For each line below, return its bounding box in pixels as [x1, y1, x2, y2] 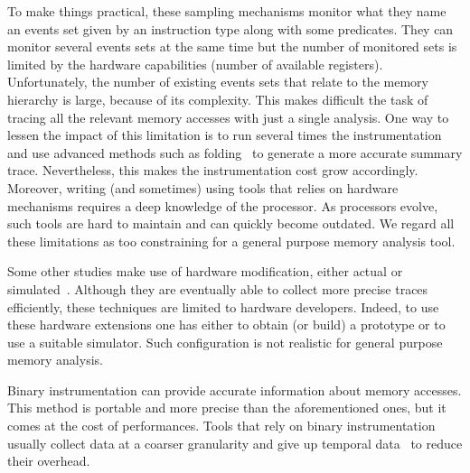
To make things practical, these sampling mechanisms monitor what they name [7, 2, 446, 20]
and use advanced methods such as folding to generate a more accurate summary [7, 143, 463, 162]
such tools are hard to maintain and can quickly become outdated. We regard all [7, 214, 455, 233]
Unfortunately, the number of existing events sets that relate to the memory [7, 72, 428, 91]
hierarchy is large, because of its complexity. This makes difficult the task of [7, 89, 428, 108]
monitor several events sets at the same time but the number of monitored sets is [7, 37, 457, 56]
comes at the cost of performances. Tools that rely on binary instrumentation [7, 416, 436, 435]
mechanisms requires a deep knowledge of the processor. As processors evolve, [7, 196, 438, 215]
